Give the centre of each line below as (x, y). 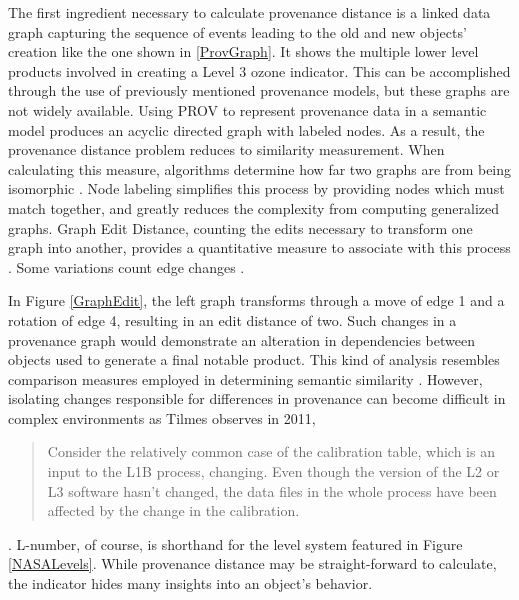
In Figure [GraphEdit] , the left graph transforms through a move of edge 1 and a (256, 300)
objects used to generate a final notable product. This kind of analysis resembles (254, 359)
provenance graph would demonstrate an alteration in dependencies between (241, 339)
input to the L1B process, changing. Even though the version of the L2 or (273, 471)
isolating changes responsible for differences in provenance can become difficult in (257, 398)
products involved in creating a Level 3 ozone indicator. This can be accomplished (259, 70)
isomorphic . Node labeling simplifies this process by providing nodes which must (256, 188)
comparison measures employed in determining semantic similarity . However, (245, 378)
